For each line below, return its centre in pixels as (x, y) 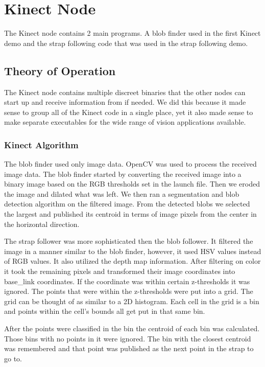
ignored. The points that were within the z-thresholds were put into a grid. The (129, 291)
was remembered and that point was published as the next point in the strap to (129, 348)
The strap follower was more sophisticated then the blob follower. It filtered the (129, 241)
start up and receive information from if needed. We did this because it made (125, 102)
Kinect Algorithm (41, 144)
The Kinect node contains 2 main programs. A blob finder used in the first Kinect (132, 33)
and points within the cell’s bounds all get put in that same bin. (105, 311)
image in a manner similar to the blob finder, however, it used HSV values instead (133, 251)
